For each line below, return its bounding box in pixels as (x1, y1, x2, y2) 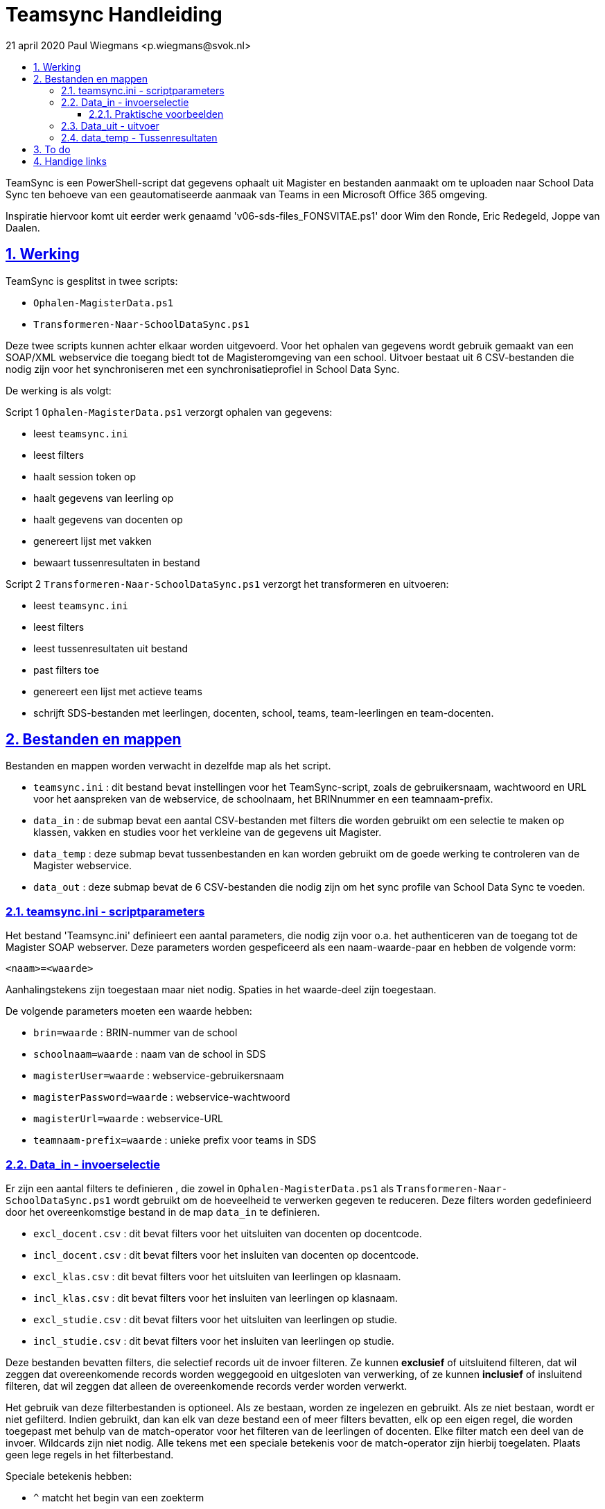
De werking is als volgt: (6, 384, 112, 396)
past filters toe (33, 663, 99, 676)
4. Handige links (33, 155, 107, 167)
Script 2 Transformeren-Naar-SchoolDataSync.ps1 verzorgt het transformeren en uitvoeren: (6, 577, 449, 590)
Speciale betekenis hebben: (6, 1469, 132, 1482)
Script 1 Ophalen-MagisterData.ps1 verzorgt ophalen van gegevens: (6, 405, 333, 418)
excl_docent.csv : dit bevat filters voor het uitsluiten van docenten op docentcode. (33, 1227, 422, 1239)
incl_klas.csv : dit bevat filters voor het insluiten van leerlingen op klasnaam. (33, 1291, 398, 1304)
